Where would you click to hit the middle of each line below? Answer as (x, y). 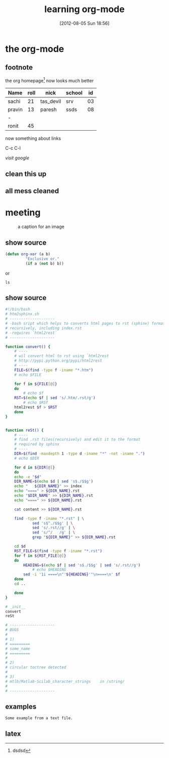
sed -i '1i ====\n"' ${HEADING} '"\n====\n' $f (72, 574)
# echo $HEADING (49, 570)
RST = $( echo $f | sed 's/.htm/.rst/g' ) (55, 398)
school (74, 93)
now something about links (33, 138)
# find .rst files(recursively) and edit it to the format (77, 440)
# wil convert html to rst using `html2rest (62, 356)
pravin (15, 109)
